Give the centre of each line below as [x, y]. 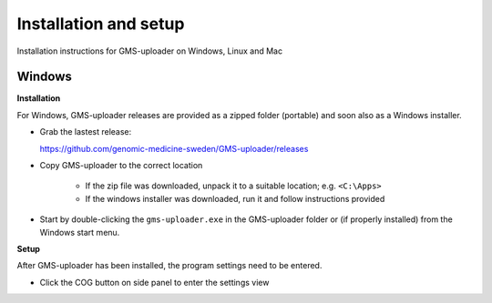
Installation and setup [101, 24]
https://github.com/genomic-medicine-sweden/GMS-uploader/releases [174, 148]
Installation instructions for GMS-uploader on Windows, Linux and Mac [149, 51]
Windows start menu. [80, 232]
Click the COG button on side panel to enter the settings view [154, 282]
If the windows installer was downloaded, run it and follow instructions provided [235, 198]
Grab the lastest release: [86, 132]
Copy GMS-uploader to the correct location [121, 166]
